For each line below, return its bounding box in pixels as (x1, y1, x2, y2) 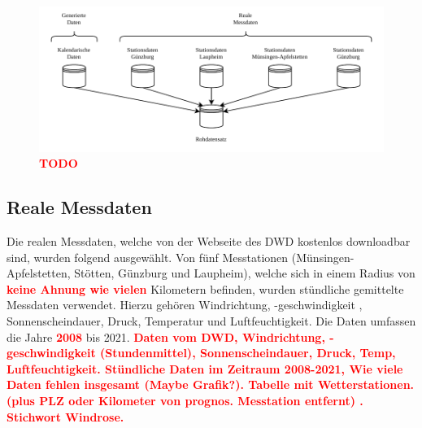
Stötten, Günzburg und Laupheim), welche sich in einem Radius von (74, 264, 415, 282)
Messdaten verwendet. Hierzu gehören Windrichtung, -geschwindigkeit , (7, 296, 363, 313)
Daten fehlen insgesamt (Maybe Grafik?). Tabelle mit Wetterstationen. (7, 376, 415, 393)
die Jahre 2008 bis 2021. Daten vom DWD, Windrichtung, (7, 328, 325, 345)
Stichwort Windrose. (7, 408, 124, 425)
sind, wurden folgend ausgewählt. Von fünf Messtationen (7, 248, 289, 265)
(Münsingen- (291, 248, 355, 265)
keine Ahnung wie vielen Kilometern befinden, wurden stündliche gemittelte (7, 280, 404, 297)
